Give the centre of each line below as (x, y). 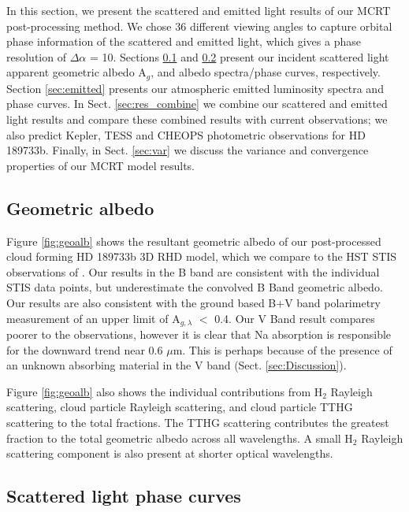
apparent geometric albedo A (76, 72)
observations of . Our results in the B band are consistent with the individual (193, 271)
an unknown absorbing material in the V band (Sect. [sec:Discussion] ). (177, 365)
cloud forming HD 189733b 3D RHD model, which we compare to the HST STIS (202, 256)
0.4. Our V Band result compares (295, 318)
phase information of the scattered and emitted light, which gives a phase (184, 41)
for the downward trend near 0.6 (85, 349)
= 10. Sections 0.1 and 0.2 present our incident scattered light (239, 56)
